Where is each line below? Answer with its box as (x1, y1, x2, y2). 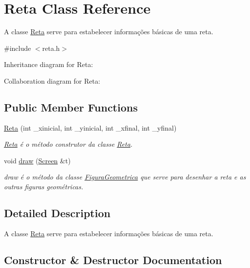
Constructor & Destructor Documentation (4, 252, 222, 267)
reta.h (42, 43, 60, 53)
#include (4, 43, 31, 53)
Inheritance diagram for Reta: (4, 59, 93, 69)
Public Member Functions (4, 99, 138, 114)
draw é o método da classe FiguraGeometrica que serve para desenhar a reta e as (4, 172, 246, 182)
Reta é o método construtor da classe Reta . (4, 139, 133, 149)
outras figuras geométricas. (4, 181, 83, 192)
